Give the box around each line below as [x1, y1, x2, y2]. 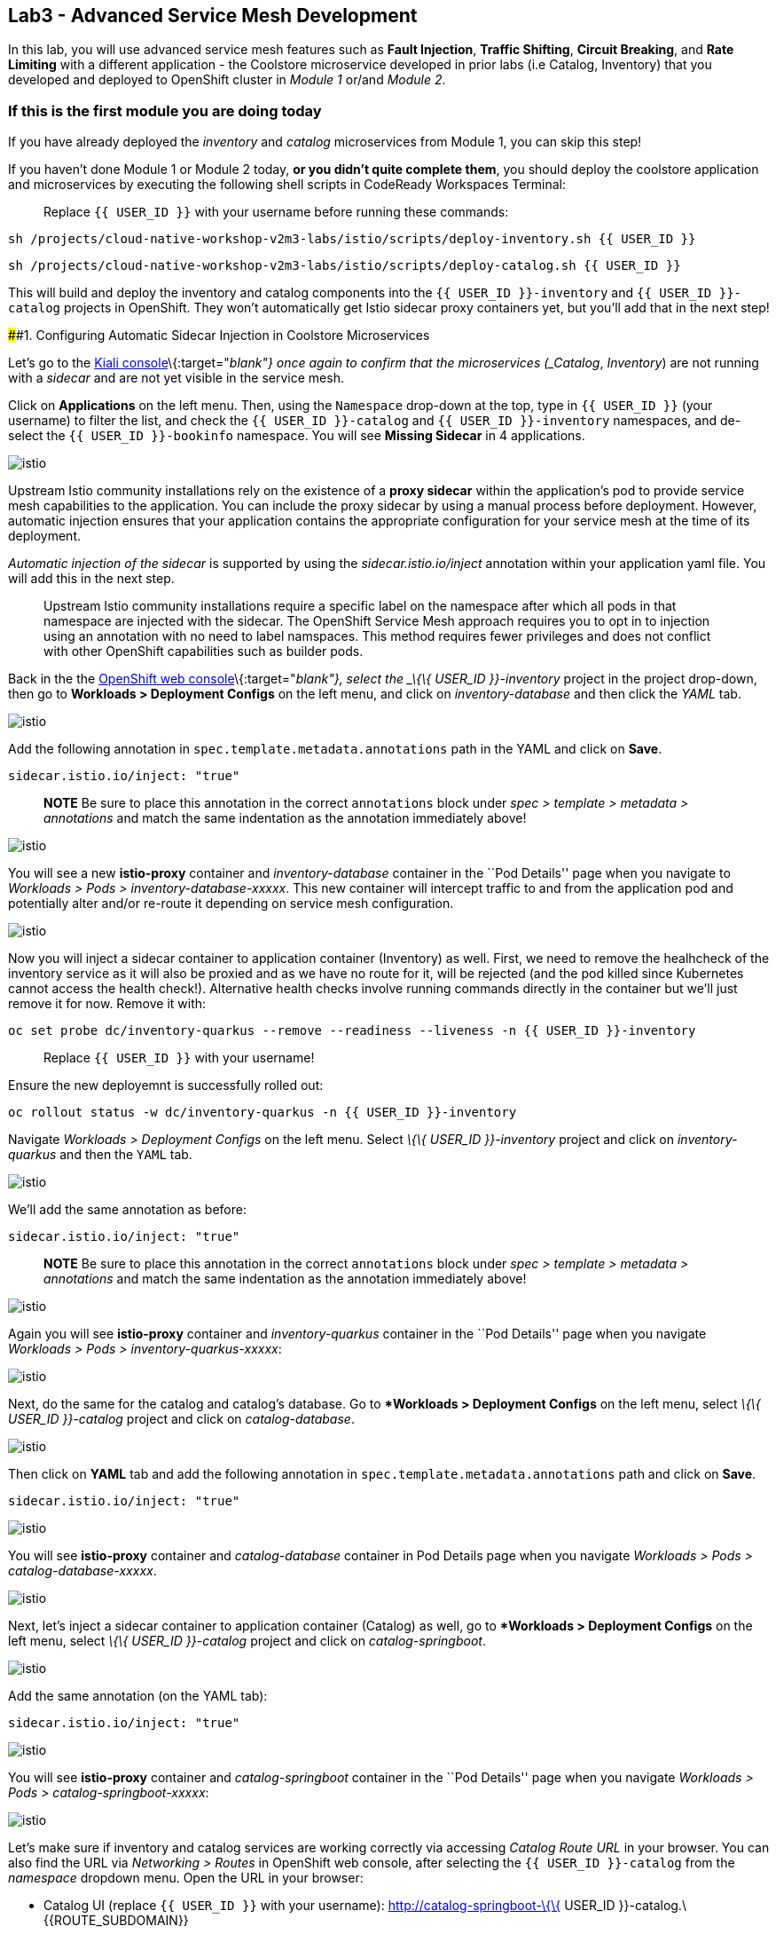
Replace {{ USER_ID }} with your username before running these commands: [43, 204, 509, 220]
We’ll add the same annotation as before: [8, 1202, 247, 1218]
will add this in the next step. [8, 571, 175, 587]
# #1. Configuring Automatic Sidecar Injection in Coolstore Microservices [8, 328, 430, 343]
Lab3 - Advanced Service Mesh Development [8, 4, 418, 27]
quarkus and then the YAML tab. [8, 1147, 192, 1163]
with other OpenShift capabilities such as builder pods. [43, 643, 364, 659]
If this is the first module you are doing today [8, 101, 322, 120]
